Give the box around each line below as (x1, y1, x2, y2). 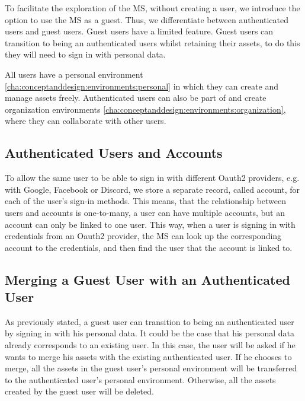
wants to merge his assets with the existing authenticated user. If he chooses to (5, 350, 292, 362)
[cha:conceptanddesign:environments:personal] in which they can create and (5, 79, 278, 92)
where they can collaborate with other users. (5, 114, 166, 127)
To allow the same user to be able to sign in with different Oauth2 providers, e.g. (5, 171, 300, 184)
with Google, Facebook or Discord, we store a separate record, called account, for (5, 183, 300, 195)
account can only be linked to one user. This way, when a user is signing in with (5, 218, 296, 230)
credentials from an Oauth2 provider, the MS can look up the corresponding (5, 230, 282, 242)
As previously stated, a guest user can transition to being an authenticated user (5, 315, 294, 327)
